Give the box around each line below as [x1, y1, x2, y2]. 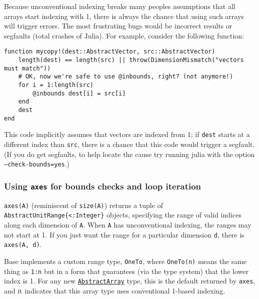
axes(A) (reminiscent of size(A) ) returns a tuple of [4, 199, 163, 210]
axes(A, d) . [4, 239, 42, 249]
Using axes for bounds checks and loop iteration [4, 179, 201, 192]
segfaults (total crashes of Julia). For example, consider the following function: [4, 30, 244, 40]
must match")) [4, 64, 51, 72]
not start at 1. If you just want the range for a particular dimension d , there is [4, 229, 244, 239]
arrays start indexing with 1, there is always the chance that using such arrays [4, 10, 244, 21]
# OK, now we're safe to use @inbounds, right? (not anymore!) [18, 73, 233, 80]
